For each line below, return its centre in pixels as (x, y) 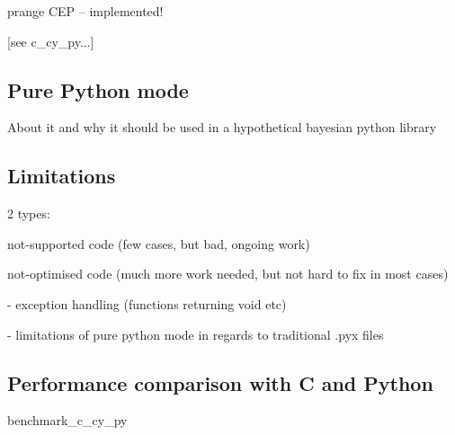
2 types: (29, 213)
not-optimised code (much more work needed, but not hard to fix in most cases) (228, 274)
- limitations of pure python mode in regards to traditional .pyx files (196, 334)
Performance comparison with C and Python (220, 382)
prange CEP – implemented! (85, 11)
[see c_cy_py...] (51, 41)
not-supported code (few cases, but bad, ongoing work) (159, 243)
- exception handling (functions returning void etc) (147, 303)
